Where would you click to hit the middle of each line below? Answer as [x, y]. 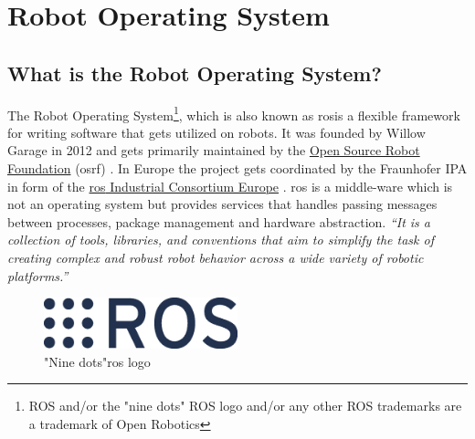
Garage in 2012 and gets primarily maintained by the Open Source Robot [214, 150]
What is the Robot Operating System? [195, 73]
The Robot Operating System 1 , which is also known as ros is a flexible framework [234, 113]
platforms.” [38, 275]
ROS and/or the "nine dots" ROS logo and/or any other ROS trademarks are [245, 406]
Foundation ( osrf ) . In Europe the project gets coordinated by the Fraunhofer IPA [237, 168]
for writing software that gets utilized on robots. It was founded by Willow [216, 132]
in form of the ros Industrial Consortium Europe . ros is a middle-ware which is [230, 186]
